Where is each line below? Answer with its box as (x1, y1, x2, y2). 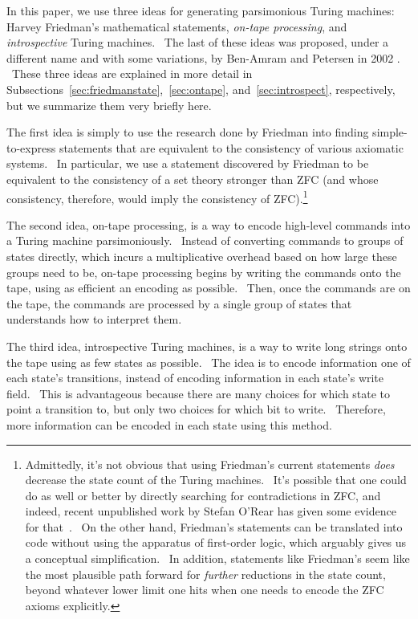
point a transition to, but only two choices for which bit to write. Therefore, (6, 401, 386, 417)
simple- (372, 124, 408, 140)
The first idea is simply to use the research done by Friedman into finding (6, 124, 369, 140)
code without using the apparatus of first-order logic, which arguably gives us (25, 534, 407, 551)
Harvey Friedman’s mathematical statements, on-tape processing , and (6, 18, 347, 35)
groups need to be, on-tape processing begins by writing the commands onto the (6, 263, 401, 280)
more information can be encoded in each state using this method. (6, 416, 332, 433)
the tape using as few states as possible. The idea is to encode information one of (6, 353, 411, 370)
